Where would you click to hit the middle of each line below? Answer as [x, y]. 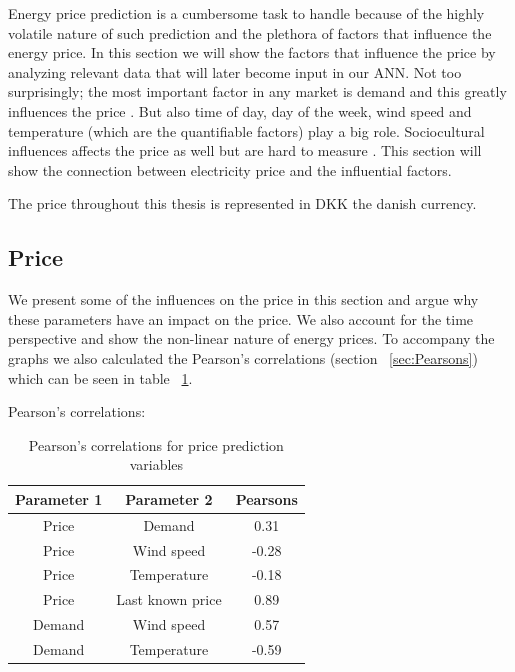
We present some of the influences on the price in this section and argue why [243, 299]
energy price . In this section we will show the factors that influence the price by [252, 52]
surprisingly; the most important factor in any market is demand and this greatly [257, 91]
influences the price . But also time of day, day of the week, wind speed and [240, 110]
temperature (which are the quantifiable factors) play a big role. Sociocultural [246, 130]
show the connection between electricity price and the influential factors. [230, 169]
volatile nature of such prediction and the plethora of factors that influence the [250, 32]
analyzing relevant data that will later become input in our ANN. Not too [235, 71]
